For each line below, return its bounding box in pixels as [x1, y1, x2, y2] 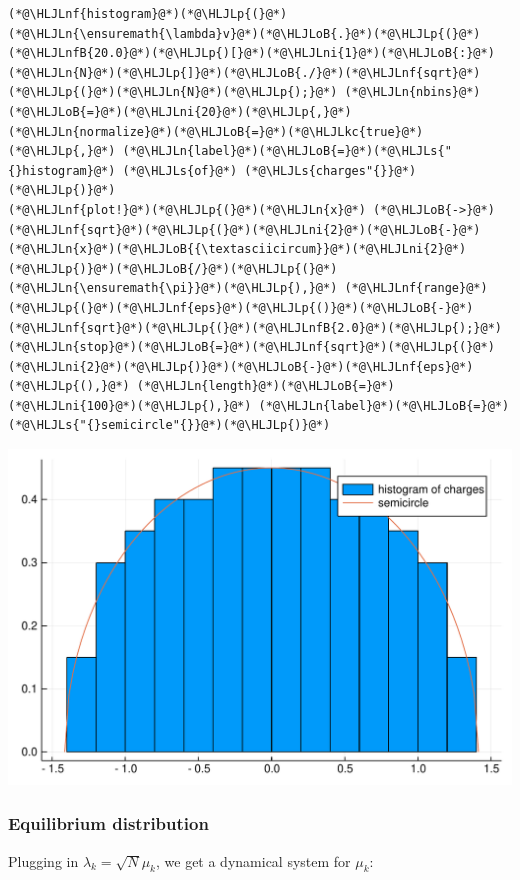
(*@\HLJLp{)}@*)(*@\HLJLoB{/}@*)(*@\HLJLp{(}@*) [8, 261, 338, 276]
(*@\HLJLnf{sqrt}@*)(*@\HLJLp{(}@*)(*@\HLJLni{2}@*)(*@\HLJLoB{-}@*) [8, 222, 481, 237]
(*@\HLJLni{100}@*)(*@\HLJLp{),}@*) [8, 398, 252, 413]
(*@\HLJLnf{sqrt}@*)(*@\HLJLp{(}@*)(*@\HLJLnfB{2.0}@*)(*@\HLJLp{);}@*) [8, 320, 502, 335]
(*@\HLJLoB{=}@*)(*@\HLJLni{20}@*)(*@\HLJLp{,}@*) [8, 104, 352, 119]
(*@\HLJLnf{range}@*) [344, 281, 488, 296]
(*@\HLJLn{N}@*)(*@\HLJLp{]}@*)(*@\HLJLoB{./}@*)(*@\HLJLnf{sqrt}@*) [8, 65, 481, 80]
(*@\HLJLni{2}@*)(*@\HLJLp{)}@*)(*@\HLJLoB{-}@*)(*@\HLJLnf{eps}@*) [8, 359, 474, 374]
